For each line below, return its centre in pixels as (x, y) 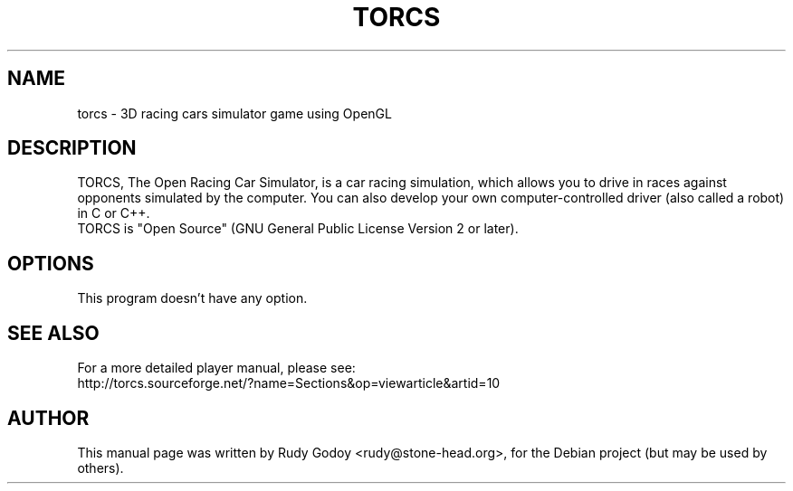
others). (100, 467)
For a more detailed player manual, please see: (216, 368)
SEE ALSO (53, 333)
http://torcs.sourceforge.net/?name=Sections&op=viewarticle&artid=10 (289, 383)
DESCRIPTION (72, 148)
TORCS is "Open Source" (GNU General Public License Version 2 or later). (298, 229)
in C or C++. (114, 213)
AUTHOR (48, 418)
